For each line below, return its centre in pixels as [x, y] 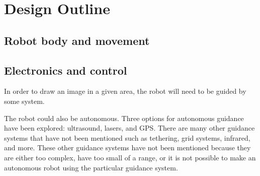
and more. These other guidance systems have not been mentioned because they [127, 148]
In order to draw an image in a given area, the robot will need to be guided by [125, 91]
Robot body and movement [77, 40]
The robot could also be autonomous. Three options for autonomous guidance [124, 118]
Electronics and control [66, 70]
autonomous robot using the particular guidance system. [91, 167]
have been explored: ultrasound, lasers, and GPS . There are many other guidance [129, 128]
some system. [24, 101]
